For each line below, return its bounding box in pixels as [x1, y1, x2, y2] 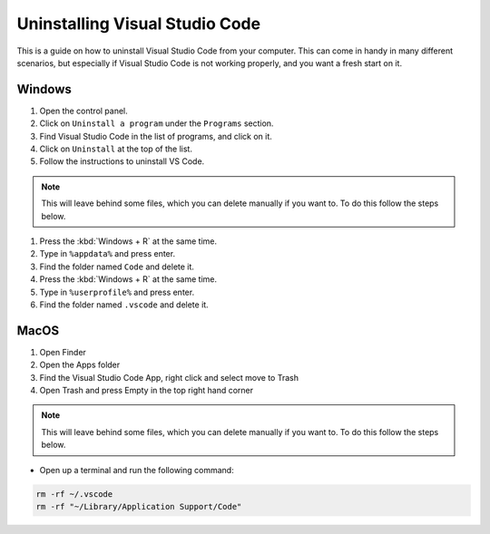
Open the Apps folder [39, 359, 121, 371]
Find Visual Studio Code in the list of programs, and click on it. [39, 131, 272, 141]
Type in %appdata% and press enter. [39, 248, 176, 259]
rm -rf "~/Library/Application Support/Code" [35, 501, 242, 511]
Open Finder [39, 346, 86, 357]
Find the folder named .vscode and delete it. [39, 299, 209, 310]
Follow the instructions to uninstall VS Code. [39, 156, 205, 167]
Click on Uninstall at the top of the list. [39, 143, 192, 154]
